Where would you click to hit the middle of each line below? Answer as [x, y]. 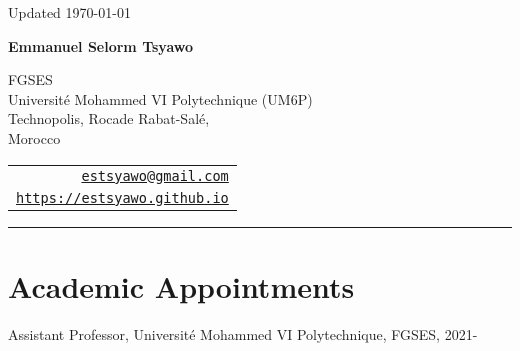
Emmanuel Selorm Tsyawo [101, 45]
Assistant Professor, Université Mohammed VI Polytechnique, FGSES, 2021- [243, 333]
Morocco [34, 137]
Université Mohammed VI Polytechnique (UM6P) [160, 98]
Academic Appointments [181, 285]
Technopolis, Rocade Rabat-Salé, [109, 118]
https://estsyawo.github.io [122, 197]
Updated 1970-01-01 [69, 12]
